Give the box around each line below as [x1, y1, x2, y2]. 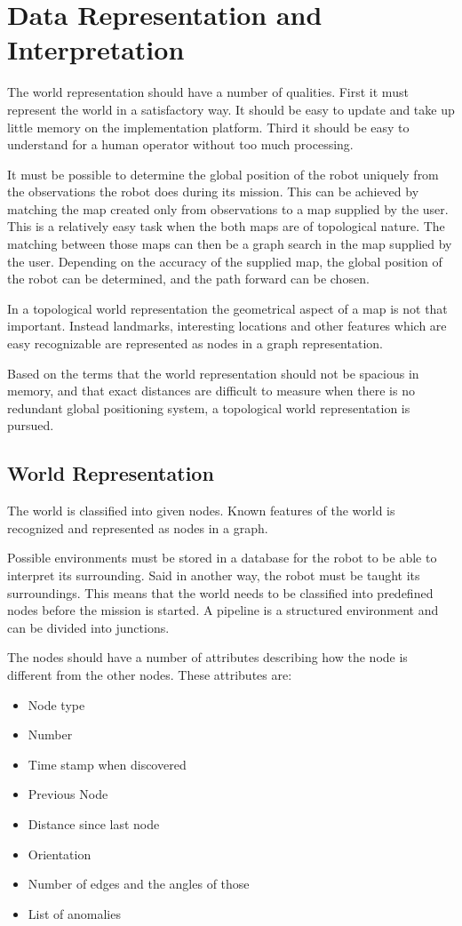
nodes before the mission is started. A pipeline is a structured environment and [7, 601, 439, 619]
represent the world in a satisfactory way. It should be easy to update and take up [7, 100, 455, 118]
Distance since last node [28, 814, 160, 833]
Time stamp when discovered [28, 754, 187, 773]
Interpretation [7, 31, 185, 68]
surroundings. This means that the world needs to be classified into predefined [7, 583, 434, 602]
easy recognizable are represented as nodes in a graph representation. [7, 334, 383, 353]
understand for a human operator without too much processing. [7, 135, 354, 154]
